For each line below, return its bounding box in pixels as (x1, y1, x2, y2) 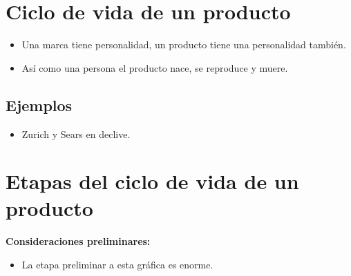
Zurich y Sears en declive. (21, 126, 131, 141)
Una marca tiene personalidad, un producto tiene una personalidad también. (21, 37, 346, 52)
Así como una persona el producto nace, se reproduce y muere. (21, 60, 288, 75)
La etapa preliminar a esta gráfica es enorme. (21, 257, 214, 272)
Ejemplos (6, 94, 73, 115)
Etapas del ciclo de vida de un (6, 167, 299, 195)
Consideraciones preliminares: (6, 234, 151, 248)
